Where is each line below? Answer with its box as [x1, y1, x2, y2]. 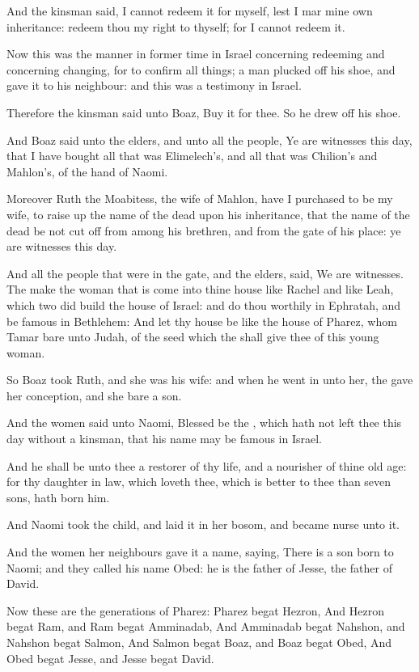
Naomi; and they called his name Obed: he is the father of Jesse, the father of [6, 559, 392, 576]
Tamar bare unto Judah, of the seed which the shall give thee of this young [6, 328, 379, 345]
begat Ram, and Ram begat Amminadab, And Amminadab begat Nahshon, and [6, 618, 405, 635]
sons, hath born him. [6, 488, 110, 505]
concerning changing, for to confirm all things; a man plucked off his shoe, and [6, 61, 396, 78]
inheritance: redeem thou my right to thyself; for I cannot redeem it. [6, 18, 345, 35]
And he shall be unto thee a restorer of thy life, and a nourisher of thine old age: [6, 457, 407, 474]
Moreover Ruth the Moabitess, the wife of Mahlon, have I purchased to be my [6, 190, 393, 207]
